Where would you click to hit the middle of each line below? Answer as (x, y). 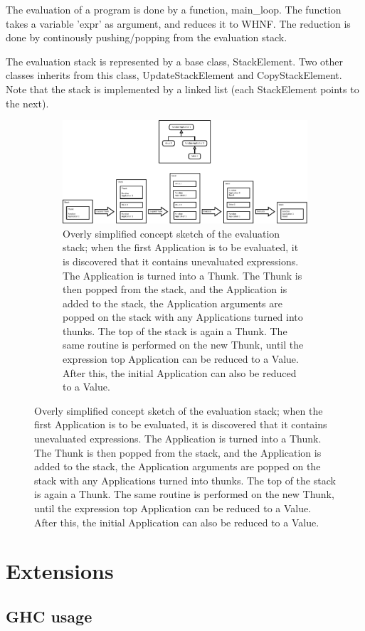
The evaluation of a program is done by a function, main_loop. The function (174, 9)
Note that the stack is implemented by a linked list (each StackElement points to (182, 89)
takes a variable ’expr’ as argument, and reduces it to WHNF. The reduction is (178, 23)
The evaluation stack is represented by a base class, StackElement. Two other (174, 61)
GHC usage (49, 616)
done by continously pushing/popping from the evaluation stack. (147, 37)
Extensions (60, 571)
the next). (27, 103)
